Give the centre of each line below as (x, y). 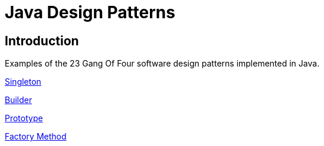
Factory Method (36, 137)
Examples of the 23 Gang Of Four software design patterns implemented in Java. (162, 64)
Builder (19, 100)
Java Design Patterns (90, 12)
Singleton (23, 82)
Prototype (24, 118)
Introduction (42, 41)
